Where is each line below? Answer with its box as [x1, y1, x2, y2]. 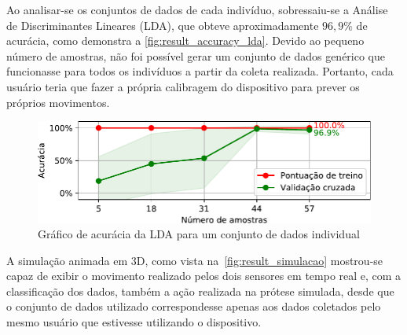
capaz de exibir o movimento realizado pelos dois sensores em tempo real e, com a [6, 267, 401, 284]
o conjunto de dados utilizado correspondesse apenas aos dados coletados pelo [6, 298, 381, 315]
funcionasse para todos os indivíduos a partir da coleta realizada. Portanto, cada [6, 63, 394, 79]
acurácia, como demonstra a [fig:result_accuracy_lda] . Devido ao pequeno [6, 32, 365, 49]
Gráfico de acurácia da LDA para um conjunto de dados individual [38, 226, 360, 242]
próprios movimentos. [6, 94, 110, 110]
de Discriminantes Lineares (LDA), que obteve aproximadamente [6, 17, 319, 33]
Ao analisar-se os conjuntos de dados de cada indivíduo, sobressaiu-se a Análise [6, 2, 388, 17]
